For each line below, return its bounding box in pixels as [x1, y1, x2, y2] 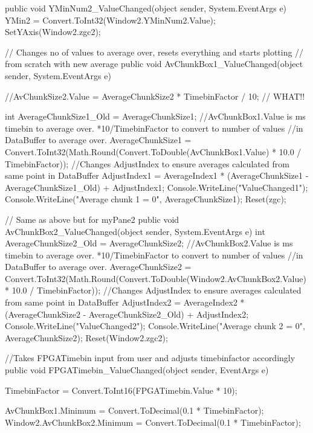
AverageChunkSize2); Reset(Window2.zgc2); [5, 331, 168, 344]
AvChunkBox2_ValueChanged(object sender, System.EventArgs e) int [5, 225, 265, 237]
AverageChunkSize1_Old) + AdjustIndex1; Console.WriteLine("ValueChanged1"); [5, 181, 308, 193]
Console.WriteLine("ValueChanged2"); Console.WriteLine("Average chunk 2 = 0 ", [5, 319, 305, 332]
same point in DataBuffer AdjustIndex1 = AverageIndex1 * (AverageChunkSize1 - [5, 169, 309, 182]
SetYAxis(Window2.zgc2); [5, 25, 101, 38]
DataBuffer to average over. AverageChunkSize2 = [5, 260, 192, 273]
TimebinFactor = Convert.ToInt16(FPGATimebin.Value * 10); [5, 383, 237, 396]
